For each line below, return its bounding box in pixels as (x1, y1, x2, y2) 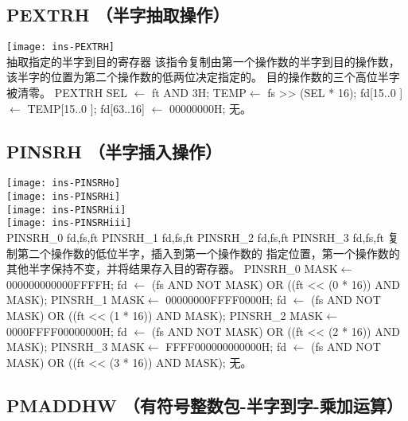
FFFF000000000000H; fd (165, 338, 286, 355)
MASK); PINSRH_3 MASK (6, 338, 145, 355)
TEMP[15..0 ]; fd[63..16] (27, 99, 145, 116)
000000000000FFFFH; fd (6, 275, 127, 292)
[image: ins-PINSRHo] (6, 177, 121, 189)
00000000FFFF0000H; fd (165, 291, 286, 308)
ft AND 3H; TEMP (151, 84, 247, 101)
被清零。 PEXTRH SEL (6, 84, 127, 101)
